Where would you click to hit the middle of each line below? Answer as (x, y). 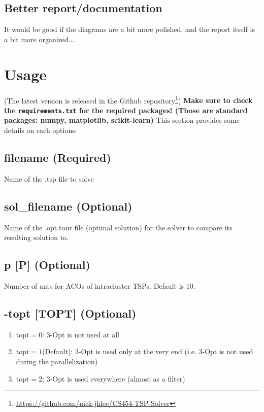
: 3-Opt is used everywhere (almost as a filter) (114, 378)
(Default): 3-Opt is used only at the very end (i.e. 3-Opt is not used (148, 351)
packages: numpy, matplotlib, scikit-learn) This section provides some (122, 120)
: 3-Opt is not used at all (81, 334)
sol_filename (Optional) (68, 206)
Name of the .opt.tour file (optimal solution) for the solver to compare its (118, 227)
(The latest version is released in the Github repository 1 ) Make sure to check (128, 99)
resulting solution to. (36, 237)
